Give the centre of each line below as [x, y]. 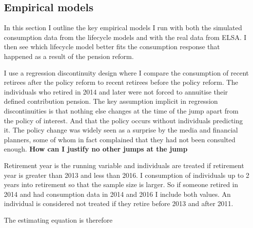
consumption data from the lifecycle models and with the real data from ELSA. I [125, 37]
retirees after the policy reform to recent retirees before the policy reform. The [121, 82]
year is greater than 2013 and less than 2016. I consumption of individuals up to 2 [127, 175]
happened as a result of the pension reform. [69, 56]
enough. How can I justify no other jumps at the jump [96, 149]
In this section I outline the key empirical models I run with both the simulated [123, 28]
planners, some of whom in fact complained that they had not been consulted [120, 139]
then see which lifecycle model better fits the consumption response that [112, 47]
